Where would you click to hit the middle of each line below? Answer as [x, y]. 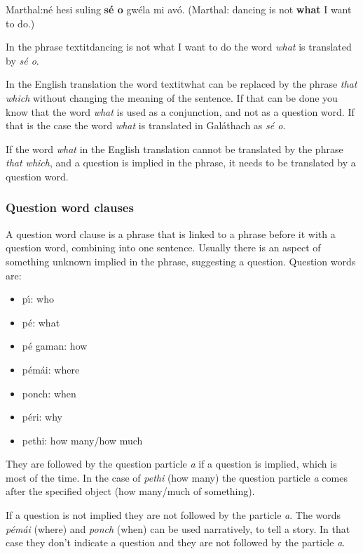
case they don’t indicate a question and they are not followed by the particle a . [176, 542]
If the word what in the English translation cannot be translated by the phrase [174, 149]
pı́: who [38, 299]
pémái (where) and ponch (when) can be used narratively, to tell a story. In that [178, 528]
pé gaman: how [55, 346]
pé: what [41, 322]
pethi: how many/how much [82, 440]
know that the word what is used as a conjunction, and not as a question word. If [180, 111]
